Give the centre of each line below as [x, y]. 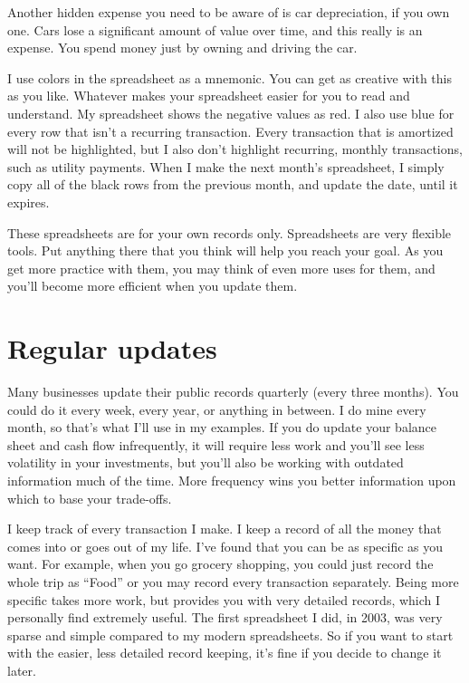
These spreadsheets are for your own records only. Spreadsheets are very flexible [230, 232]
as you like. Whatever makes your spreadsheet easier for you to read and [209, 96]
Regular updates [112, 348]
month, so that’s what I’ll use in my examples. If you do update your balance [222, 427]
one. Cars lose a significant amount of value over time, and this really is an [215, 29]
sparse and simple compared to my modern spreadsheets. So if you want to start [230, 635]
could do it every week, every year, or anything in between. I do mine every [217, 409]
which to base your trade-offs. [90, 498]
